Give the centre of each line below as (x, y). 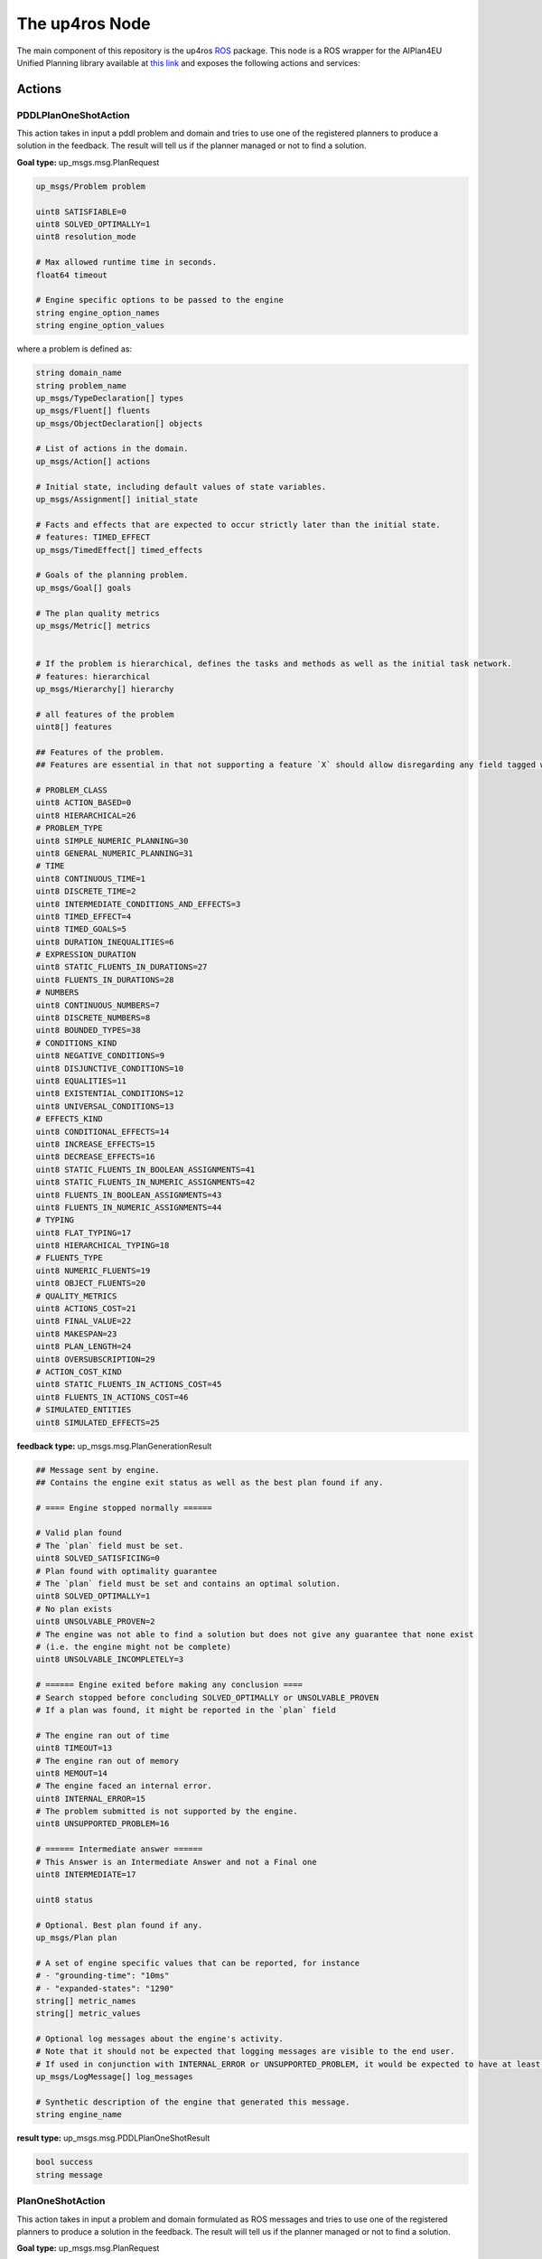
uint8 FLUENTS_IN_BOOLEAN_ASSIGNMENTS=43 (129, 1195)
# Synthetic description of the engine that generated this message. (193, 2102)
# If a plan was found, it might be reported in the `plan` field (186, 1710)
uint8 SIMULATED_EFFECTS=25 (98, 1422)
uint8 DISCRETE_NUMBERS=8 (93, 1018)
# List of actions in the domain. (112, 449)
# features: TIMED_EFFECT (93, 537)
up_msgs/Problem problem (91, 186)
